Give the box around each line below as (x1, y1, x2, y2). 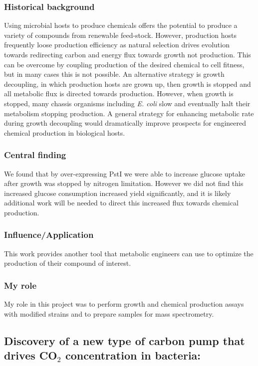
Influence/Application (4, 228, 94, 241)
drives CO (4, 348, 57, 363)
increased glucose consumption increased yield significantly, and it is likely (4, 187, 231, 198)
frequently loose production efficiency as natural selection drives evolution (4, 39, 230, 50)
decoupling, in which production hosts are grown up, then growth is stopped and (4, 78, 251, 89)
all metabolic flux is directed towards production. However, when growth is (4, 88, 234, 99)
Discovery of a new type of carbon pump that (4, 333, 245, 348)
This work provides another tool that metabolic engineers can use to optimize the (4, 248, 254, 258)
